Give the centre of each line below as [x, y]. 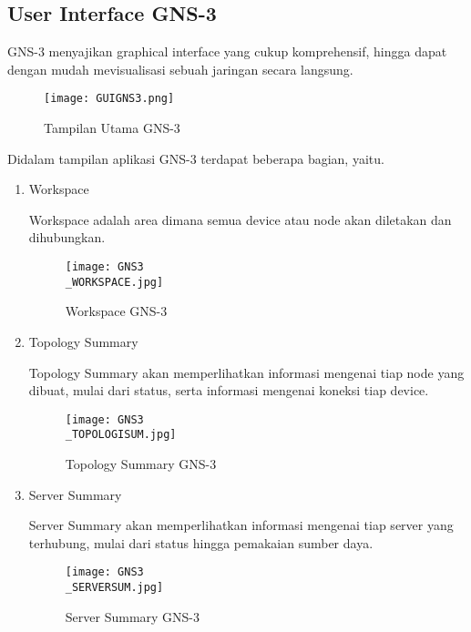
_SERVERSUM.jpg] [114, 588]
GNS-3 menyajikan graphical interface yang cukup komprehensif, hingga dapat [227, 51]
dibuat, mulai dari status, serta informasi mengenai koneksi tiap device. [229, 390]
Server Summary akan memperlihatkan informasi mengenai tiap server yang [241, 525]
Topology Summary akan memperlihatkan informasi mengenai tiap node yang [246, 372]
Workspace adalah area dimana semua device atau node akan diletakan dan [240, 219]
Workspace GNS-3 [116, 311]
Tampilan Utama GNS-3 [112, 128]
